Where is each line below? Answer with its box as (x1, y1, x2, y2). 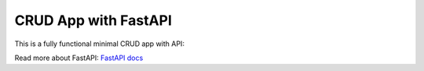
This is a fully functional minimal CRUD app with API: (14, 39, 185, 48)
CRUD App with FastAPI (14, 12, 173, 29)
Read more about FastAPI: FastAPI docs (14, 53, 144, 62)
